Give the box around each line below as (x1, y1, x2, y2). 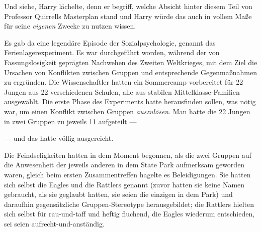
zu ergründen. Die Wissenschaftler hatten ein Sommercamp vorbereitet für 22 (4, 77, 243, 87)
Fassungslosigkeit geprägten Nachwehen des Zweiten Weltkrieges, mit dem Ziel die (4, 57, 257, 67)
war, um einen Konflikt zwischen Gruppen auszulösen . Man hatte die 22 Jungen (4, 106, 250, 116)
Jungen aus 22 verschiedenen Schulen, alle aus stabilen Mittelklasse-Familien (4, 86, 240, 97)
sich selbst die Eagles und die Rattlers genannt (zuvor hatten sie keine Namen (4, 179, 245, 189)
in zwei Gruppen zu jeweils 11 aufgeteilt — (4, 116, 137, 126)
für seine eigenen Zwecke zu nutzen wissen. (4, 21, 136, 31)
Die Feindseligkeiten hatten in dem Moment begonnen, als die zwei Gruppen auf (4, 149, 251, 160)
